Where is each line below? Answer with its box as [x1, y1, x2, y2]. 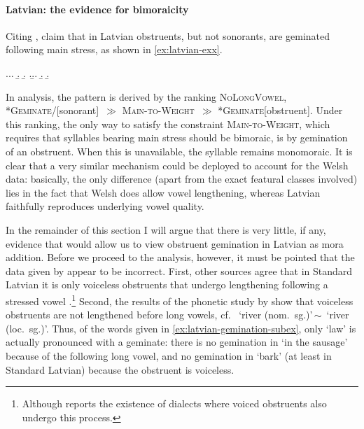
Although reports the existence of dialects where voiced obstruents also [22, 396, 327, 411]
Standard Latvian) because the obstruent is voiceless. [6, 362, 234, 377]
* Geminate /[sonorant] [6, 103, 99, 118]
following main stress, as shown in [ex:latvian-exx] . [6, 42, 223, 57]
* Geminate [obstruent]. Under [218, 103, 343, 118]
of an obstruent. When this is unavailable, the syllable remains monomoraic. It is [6, 143, 353, 158]
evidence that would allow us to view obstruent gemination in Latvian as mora [6, 236, 344, 251]
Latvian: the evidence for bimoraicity [6, 1, 189, 16]
